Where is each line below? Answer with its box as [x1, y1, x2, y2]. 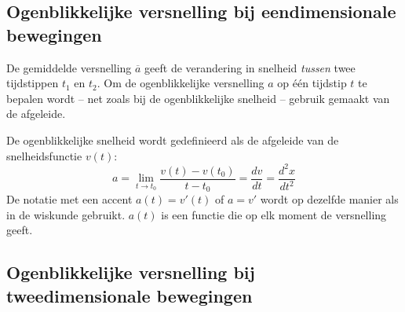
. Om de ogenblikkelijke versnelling [97, 75, 265, 91]
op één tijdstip [277, 75, 347, 91]
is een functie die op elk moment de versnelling [161, 206, 387, 222]
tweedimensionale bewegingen [6, 283, 253, 307]
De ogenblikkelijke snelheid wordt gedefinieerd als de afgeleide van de [6, 131, 339, 148]
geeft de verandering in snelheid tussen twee [144, 59, 356, 75]
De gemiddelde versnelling [6, 59, 132, 75]
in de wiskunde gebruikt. [6, 206, 126, 222]
